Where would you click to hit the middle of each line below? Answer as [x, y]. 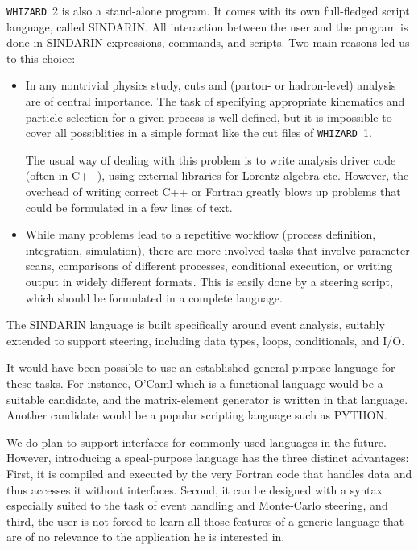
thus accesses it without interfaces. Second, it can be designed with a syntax [195, 489]
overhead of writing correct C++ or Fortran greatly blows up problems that [213, 192]
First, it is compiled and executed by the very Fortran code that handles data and [209, 473]
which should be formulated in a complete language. [154, 297]
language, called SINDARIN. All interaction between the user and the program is [207, 26]
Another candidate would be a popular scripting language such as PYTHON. [197, 415]
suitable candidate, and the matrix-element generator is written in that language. [207, 399]
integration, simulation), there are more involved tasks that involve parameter [217, 250]
